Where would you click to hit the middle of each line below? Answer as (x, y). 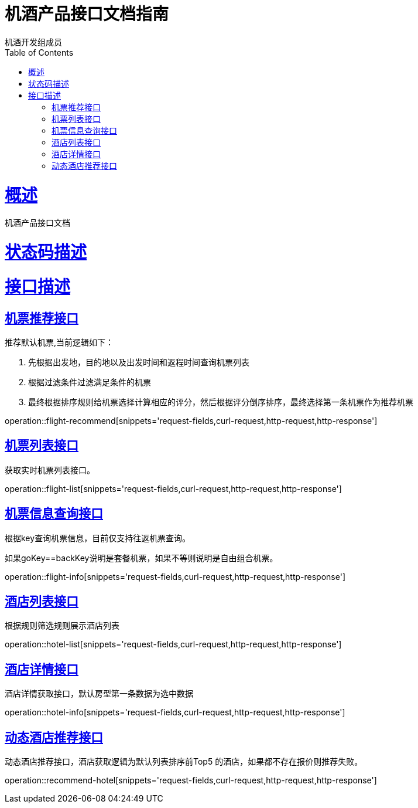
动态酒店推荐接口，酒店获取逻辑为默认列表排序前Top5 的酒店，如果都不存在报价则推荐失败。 (184, 762)
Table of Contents (39, 52)
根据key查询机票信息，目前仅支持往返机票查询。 (98, 538)
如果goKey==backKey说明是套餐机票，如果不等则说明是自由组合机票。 (141, 558)
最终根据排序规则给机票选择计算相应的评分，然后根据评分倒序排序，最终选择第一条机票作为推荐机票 (221, 402)
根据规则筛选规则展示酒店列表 (62, 626)
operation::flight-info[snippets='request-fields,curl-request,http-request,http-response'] (175, 576)
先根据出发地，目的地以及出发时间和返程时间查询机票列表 (139, 362)
